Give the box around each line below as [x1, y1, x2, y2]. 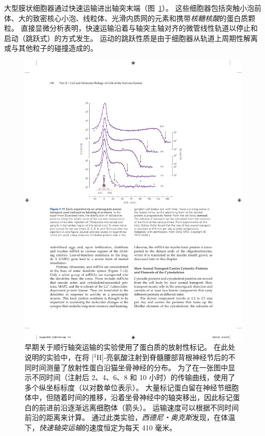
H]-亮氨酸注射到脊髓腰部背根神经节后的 [96, 351, 229, 362]
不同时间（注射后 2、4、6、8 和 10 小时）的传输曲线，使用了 [31, 372, 235, 383]
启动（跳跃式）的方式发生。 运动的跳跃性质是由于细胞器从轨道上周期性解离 [4, 32, 258, 43]
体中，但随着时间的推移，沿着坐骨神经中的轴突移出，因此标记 [25, 392, 233, 403]
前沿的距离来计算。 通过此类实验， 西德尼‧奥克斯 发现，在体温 [25, 412, 235, 423]
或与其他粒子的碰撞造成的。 [4, 43, 97, 53]
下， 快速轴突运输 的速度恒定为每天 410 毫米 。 [25, 422, 177, 433]
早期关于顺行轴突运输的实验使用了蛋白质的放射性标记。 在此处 [25, 342, 235, 352]
